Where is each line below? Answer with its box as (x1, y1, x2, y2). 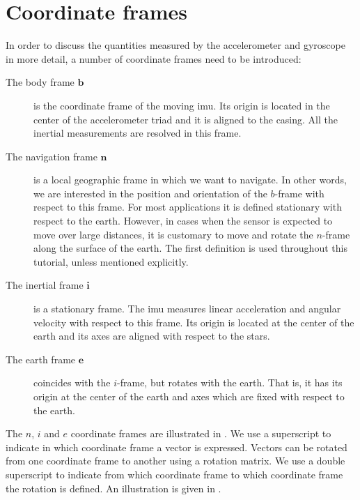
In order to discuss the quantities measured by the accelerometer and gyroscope (6, 38, 345, 52)
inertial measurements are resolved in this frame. (33, 126, 242, 140)
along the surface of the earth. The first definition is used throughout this (33, 241, 347, 255)
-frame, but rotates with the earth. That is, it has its (117, 375, 343, 390)
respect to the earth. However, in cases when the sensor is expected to (33, 213, 333, 228)
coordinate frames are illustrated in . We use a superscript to (70, 426, 331, 441)
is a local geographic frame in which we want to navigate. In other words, (33, 172, 347, 187)
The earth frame (6, 351, 76, 366)
